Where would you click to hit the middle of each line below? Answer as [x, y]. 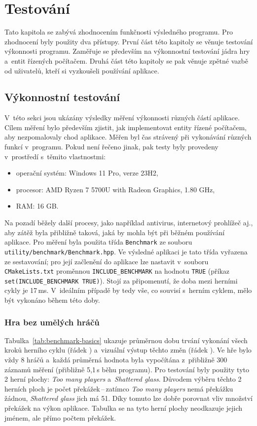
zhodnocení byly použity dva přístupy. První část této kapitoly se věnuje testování [129, 41]
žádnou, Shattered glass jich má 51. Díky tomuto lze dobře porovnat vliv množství [129, 398]
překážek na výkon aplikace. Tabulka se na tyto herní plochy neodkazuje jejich [124, 408]
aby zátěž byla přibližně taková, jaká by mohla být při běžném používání [115, 232]
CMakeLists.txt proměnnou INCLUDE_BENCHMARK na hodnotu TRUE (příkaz [117, 271]
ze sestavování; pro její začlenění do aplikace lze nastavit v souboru [107, 261]
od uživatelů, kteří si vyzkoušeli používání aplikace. [82, 70]
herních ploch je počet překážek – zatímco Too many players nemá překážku [119, 388]
